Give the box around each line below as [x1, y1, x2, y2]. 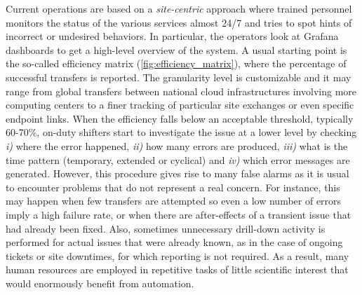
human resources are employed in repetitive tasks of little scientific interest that [6, 262, 349, 277]
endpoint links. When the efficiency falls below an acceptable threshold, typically [6, 111, 354, 125]
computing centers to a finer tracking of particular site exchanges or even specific [6, 97, 354, 112]
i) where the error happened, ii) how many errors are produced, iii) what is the [6, 138, 348, 153]
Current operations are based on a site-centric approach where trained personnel [6, 1, 352, 15]
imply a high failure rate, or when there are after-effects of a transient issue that [6, 207, 351, 221]
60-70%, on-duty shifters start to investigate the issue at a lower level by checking [6, 125, 357, 139]
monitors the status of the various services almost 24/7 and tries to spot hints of [6, 15, 352, 29]
